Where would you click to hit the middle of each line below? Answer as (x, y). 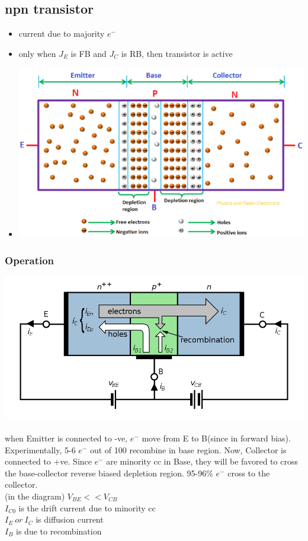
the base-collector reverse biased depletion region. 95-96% (109, 473)
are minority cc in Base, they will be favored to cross (202, 461)
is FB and (89, 53)
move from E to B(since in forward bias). (216, 438)
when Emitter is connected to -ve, (66, 438)
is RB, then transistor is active (177, 53)
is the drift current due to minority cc (87, 508)
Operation (30, 260)
